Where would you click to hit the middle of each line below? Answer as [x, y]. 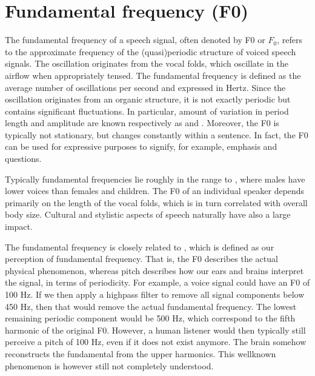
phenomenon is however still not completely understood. [109, 365]
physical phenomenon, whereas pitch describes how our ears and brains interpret [154, 270]
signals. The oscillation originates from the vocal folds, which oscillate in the [147, 63]
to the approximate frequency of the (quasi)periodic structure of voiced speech [151, 51]
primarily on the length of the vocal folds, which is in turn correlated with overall [156, 202]
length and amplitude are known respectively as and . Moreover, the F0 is [142, 123]
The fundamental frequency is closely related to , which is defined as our [140, 247]
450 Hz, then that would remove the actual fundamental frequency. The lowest [151, 306]
